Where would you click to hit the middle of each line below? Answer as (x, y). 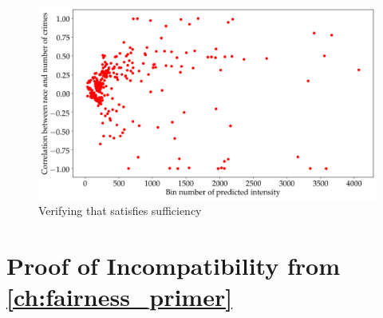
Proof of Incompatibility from (173, 266)
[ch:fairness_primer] (120, 297)
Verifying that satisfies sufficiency (120, 211)
